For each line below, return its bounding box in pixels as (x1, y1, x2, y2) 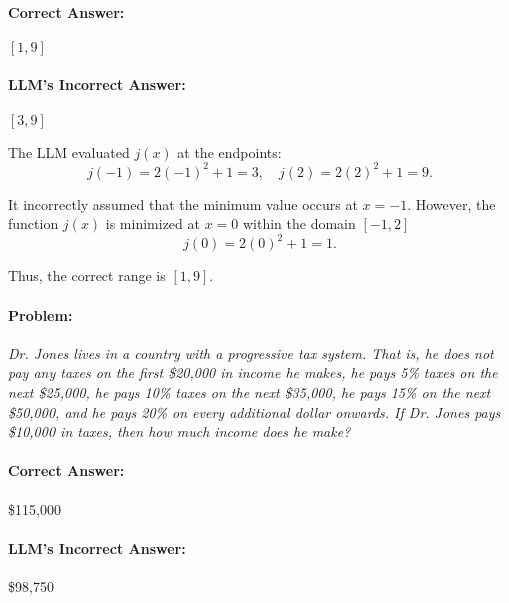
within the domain (242, 213, 356, 234)
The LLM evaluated (8, 141, 130, 162)
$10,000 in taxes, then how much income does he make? (8, 421, 351, 442)
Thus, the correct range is (8, 265, 166, 286)
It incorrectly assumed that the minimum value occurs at (8, 193, 358, 214)
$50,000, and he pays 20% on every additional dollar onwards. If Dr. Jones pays (8, 401, 501, 422)
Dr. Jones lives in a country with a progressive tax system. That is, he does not (8, 342, 494, 363)
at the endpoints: (177, 141, 282, 162)
